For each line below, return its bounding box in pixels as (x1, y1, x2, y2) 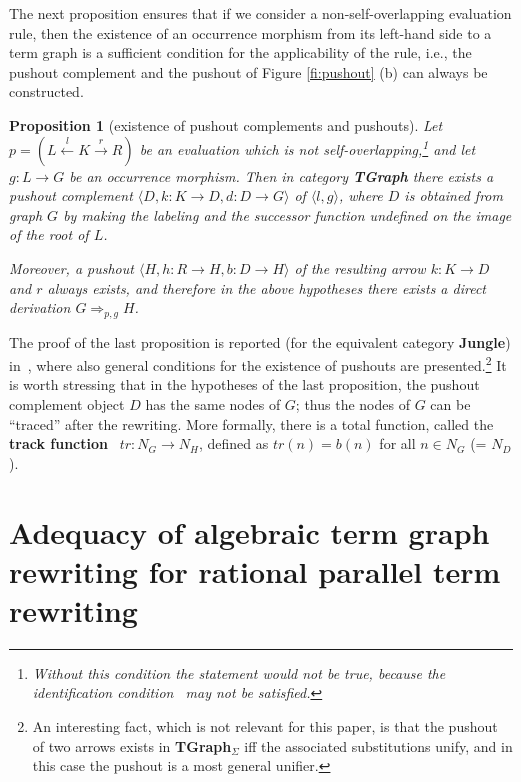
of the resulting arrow (294, 257, 426, 278)
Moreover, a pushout (9, 257, 134, 278)
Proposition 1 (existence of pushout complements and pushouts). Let (9, 114, 443, 135)
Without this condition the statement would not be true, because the (32, 662, 446, 683)
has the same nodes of (145, 394, 281, 415)
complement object (9, 394, 125, 415)
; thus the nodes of (295, 394, 410, 415)
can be (430, 394, 471, 415)
